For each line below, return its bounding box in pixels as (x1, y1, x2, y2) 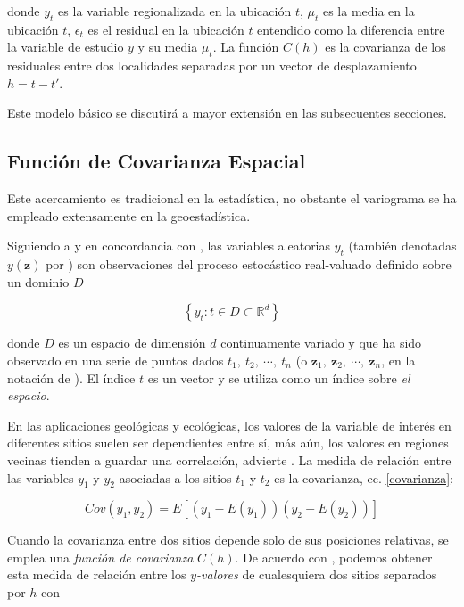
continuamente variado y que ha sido (220, 333, 422, 352)
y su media (137, 37, 198, 56)
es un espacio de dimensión (58, 333, 206, 352)
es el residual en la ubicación (87, 20, 244, 38)
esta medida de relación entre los (7, 565, 186, 584)
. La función (212, 37, 279, 56)
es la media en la (322, 2, 415, 20)
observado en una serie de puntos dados (7, 350, 224, 369)
